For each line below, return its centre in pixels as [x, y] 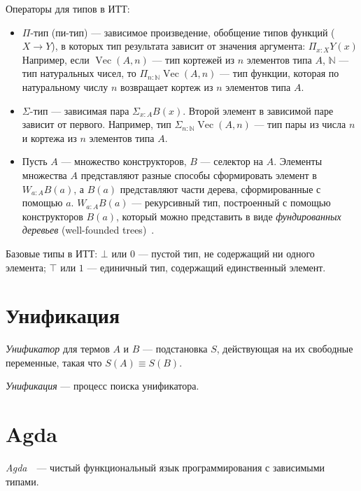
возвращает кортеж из [167, 86]
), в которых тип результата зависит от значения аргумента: [178, 46]
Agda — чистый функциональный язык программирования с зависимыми [165, 468]
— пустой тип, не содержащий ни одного [226, 253]
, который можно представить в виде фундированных [229, 216]
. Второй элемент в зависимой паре [258, 110]
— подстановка [175, 349]
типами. [22, 481]
